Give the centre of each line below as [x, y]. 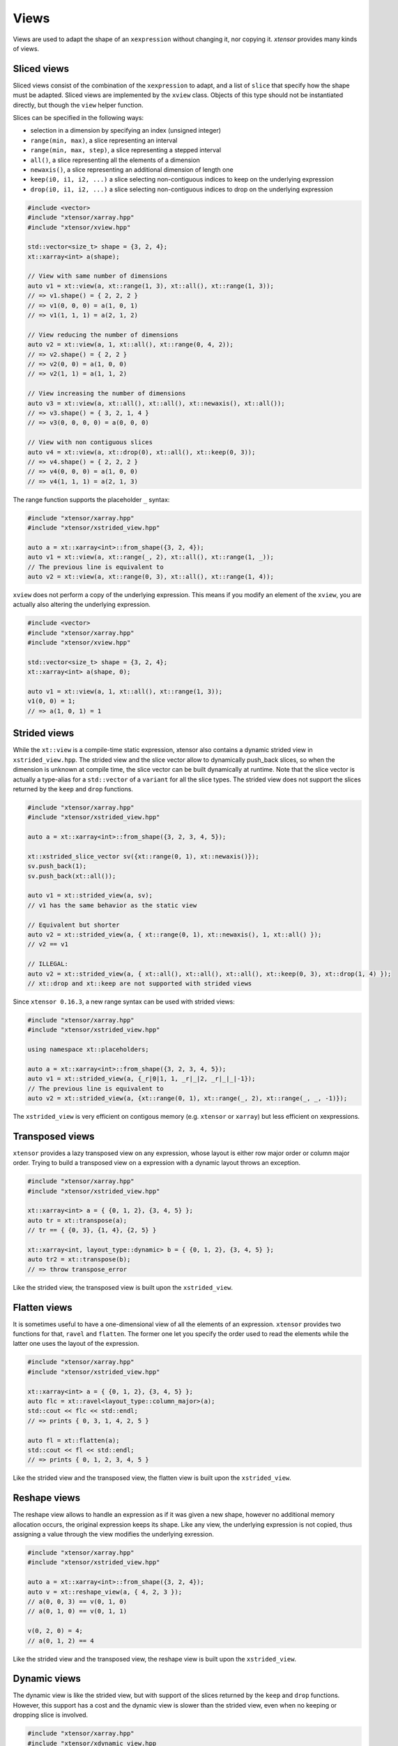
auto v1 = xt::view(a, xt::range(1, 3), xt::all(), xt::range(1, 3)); [151, 286]
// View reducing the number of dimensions [103, 335]
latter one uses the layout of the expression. [76, 1344]
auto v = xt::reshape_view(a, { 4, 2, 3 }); [105, 1592]
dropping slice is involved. [51, 1715]
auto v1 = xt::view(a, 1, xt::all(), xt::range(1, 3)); [125, 692]
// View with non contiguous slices [90, 442]
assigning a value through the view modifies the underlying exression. [113, 1534]
